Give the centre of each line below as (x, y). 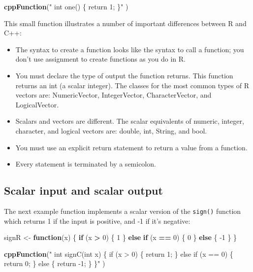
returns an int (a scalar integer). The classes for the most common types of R (132, 85)
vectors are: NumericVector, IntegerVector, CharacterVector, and (113, 95)
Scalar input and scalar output (83, 190)
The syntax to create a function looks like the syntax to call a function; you (130, 49)
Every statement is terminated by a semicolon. (86, 164)
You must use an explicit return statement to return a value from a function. (131, 147)
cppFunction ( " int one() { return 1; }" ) (66, 6)
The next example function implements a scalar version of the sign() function (123, 211)
